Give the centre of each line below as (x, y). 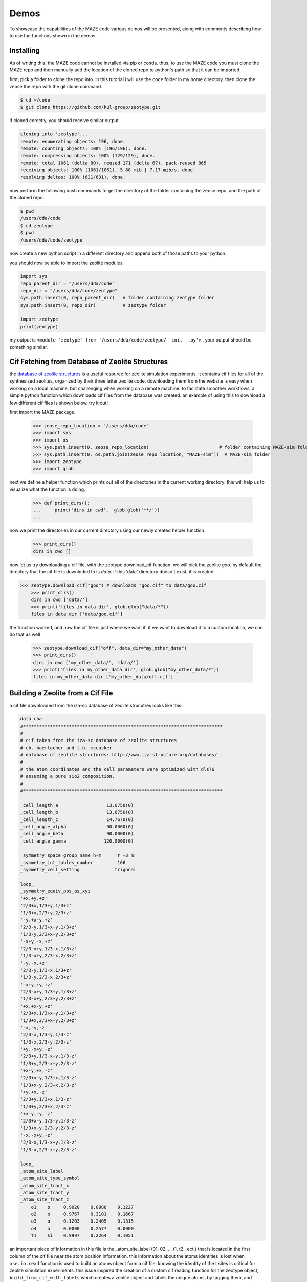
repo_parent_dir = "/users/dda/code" (68, 284)
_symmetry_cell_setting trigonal (78, 870)
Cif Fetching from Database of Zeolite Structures (89, 362)
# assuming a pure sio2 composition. (68, 776)
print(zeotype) (39, 326)
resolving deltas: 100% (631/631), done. (73, 177)
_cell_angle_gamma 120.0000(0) (77, 841)
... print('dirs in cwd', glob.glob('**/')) (96, 510)
